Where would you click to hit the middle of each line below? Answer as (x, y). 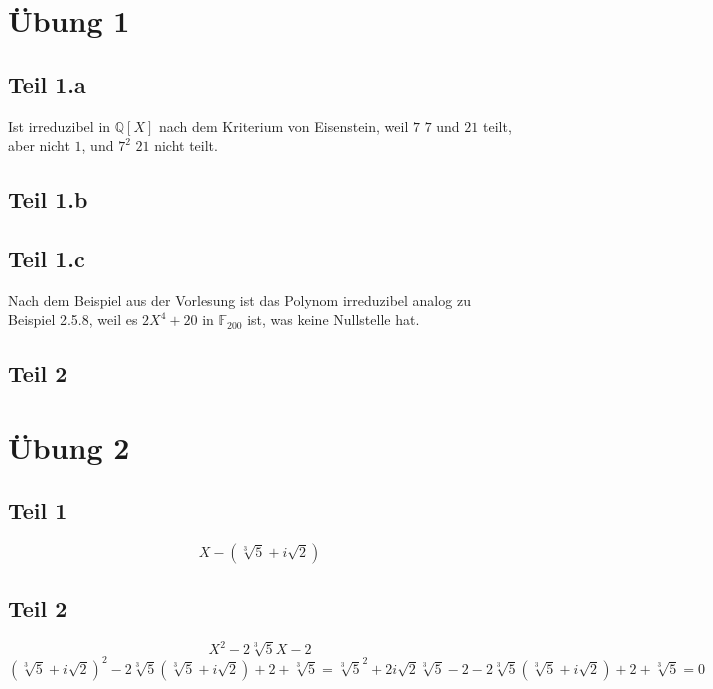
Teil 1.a (47, 83)
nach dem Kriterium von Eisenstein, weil (283, 125)
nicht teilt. (186, 145)
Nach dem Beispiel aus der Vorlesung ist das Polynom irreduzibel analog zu (239, 299)
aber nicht (39, 145)
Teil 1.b (48, 199)
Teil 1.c (46, 257)
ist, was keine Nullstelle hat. (333, 319)
